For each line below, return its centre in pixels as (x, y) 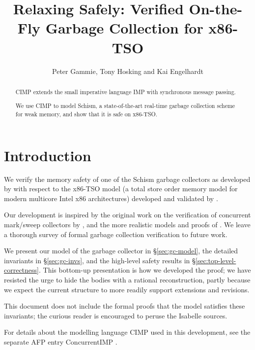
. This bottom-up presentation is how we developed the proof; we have (145, 270)
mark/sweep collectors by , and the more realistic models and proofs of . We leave (127, 225)
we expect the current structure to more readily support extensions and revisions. (127, 289)
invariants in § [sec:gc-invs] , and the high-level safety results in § (100, 260)
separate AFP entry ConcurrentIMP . (61, 342)
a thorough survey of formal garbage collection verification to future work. (116, 234)
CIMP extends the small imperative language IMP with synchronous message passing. (126, 91)
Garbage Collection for (124, 28)
